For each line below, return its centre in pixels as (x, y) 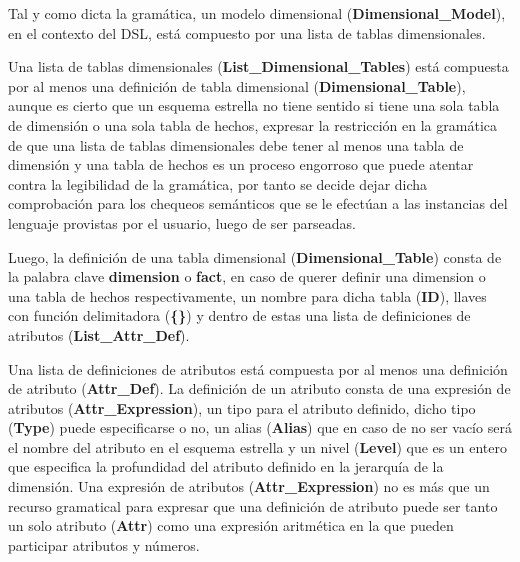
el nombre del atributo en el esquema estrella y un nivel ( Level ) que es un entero (257, 446)
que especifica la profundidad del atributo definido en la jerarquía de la (226, 466)
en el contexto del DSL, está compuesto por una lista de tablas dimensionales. (247, 32)
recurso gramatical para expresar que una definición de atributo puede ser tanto (253, 505)
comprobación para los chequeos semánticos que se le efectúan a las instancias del (258, 203)
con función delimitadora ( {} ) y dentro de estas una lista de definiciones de (239, 315)
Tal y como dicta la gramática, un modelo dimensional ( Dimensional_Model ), (257, 13)
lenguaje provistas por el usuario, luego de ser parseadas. (182, 222)
